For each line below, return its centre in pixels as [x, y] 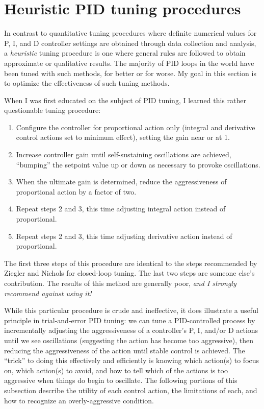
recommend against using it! [48, 293]
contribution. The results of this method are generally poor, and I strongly [120, 283]
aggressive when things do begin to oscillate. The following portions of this [121, 380]
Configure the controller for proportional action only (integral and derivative [136, 127]
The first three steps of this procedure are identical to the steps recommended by [131, 263]
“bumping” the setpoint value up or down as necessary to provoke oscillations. [138, 164]
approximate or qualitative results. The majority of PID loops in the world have [129, 63]
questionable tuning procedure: [52, 110]
